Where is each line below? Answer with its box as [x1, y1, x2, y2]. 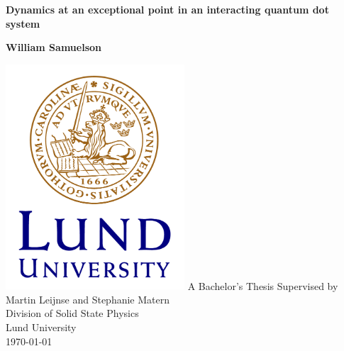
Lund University [6, 320, 77, 335]
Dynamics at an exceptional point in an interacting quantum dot [6, 2, 329, 16]
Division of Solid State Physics [6, 306, 139, 321]
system [6, 16, 40, 30]
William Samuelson [6, 40, 101, 55]
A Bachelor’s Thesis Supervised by [187, 278, 338, 293]
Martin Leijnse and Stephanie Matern [6, 291, 170, 306]
